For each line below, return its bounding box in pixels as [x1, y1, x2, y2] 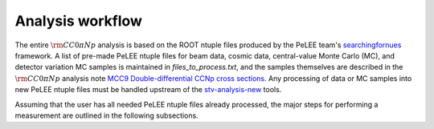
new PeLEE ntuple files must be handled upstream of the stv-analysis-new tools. [14, 85, 282, 95]
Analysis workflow [14, 12, 142, 30]
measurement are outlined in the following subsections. [14, 111, 199, 120]
